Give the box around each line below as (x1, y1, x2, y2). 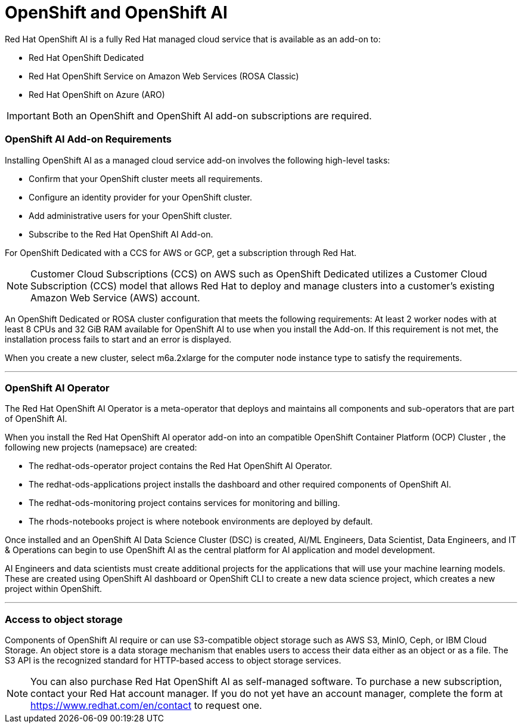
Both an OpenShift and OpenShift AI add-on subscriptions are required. (52, 109, 372, 122)
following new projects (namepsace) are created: (5, 442, 197, 453)
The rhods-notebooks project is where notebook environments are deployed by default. (29, 516, 373, 527)
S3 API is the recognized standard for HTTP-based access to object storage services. (5, 655, 341, 665)
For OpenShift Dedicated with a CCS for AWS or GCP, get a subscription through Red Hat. (5, 247, 357, 258)
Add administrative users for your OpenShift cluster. (29, 210, 232, 221)
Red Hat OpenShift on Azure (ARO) (29, 89, 165, 100)
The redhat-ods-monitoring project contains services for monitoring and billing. (29, 498, 340, 508)
